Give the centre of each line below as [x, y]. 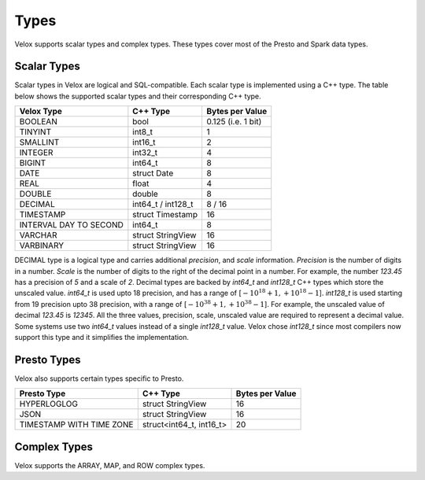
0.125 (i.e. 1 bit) [234, 122]
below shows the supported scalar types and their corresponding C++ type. [138, 96]
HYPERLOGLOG [49, 404]
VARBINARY [42, 246]
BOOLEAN [39, 122]
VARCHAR [38, 235]
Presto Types [48, 359]
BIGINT [33, 163]
